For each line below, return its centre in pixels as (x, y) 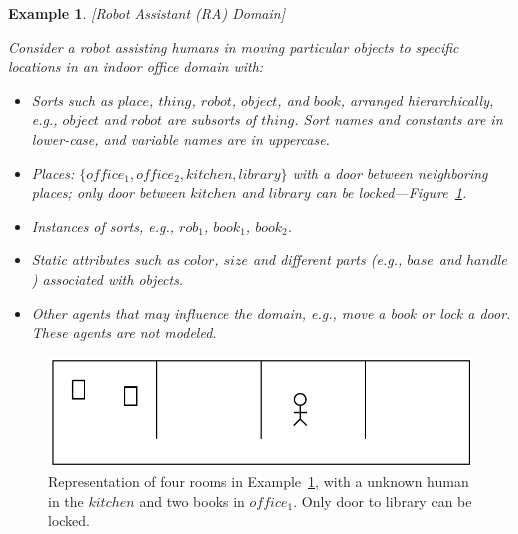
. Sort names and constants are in (398, 119)
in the (66, 500)
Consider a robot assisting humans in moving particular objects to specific (233, 46)
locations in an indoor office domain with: (136, 66)
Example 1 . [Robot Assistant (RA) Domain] (146, 13)
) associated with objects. (107, 278)
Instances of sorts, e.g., (103, 225)
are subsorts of (212, 119)
